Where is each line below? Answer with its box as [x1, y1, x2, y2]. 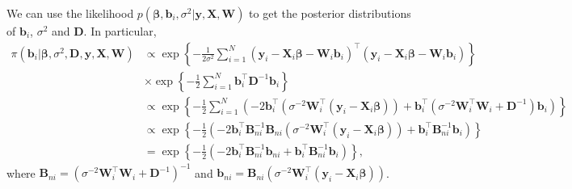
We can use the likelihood [6, 5, 134, 21]
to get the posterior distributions [249, 5, 411, 21]
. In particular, [83, 23, 157, 39]
